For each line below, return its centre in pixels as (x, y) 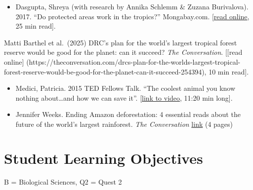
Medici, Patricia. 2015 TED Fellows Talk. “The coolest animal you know (126, 88)
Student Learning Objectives (104, 158)
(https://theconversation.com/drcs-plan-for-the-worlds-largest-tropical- (133, 61)
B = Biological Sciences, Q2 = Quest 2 (63, 181)
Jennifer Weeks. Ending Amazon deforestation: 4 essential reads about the (128, 114)
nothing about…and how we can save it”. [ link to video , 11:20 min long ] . (124, 97)
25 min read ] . (36, 26)
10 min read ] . (229, 71)
